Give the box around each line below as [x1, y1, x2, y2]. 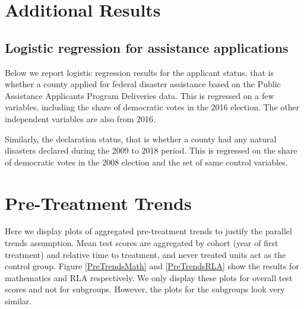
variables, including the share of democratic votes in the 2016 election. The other [5, 101, 300, 113]
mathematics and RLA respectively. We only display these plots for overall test [5, 271, 293, 283]
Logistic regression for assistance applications [5, 38, 289, 56]
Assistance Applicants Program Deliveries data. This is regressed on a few [5, 89, 274, 101]
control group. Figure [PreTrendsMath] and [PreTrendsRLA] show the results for [5, 260, 299, 272]
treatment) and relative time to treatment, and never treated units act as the [5, 248, 286, 260]
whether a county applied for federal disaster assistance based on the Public [5, 78, 281, 90]
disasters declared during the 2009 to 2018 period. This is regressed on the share [5, 144, 297, 157]
